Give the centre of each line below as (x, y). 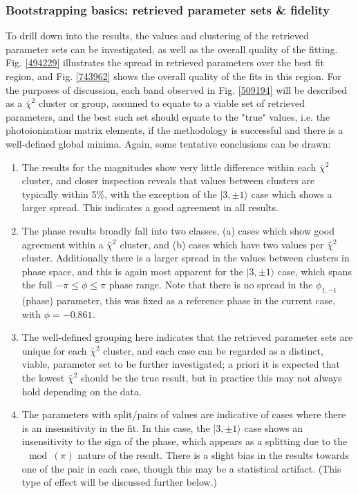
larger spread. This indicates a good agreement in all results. (150, 207)
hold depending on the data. (82, 391)
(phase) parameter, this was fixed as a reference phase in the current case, (179, 300)
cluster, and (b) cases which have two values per (222, 244)
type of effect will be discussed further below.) (120, 482)
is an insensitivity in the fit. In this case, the (116, 427)
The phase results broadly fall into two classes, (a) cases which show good (178, 230)
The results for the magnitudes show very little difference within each (169, 167)
